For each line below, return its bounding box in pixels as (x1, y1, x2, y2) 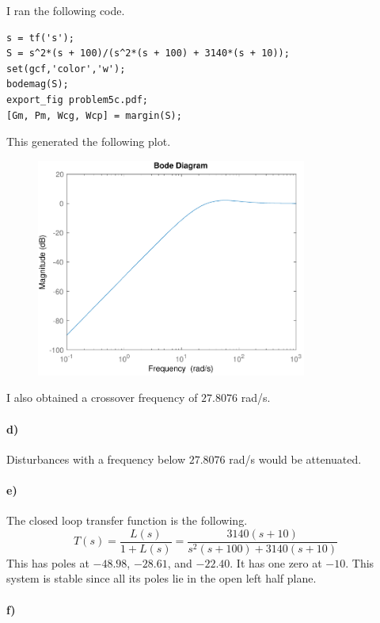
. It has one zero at (230, 554, 322, 571)
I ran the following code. (6, 2, 125, 18)
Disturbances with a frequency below (6, 450, 185, 467)
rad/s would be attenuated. (229, 450, 362, 467)
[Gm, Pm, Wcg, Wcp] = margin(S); (6, 109, 182, 121)
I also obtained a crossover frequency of (6, 389, 198, 406)
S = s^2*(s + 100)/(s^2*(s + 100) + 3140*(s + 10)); (6, 48, 290, 59)
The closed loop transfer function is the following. (6, 512, 248, 529)
